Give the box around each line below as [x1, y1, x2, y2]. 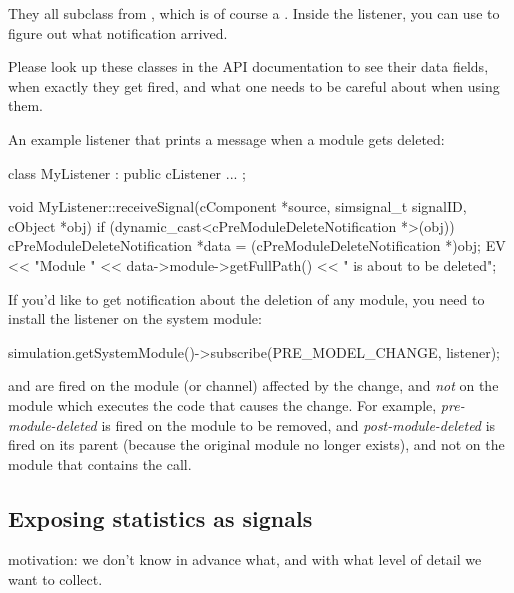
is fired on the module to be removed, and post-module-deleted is [101, 414, 496, 435]
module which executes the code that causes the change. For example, [8, 394, 437, 415]
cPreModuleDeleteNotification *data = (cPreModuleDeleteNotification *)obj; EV [8, 235, 506, 256]
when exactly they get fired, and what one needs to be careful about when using [8, 75, 500, 96]
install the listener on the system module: [8, 308, 262, 329]
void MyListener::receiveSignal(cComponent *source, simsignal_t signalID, [8, 196, 467, 217]
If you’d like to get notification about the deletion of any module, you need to [8, 288, 485, 309]
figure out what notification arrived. [8, 22, 228, 43]
